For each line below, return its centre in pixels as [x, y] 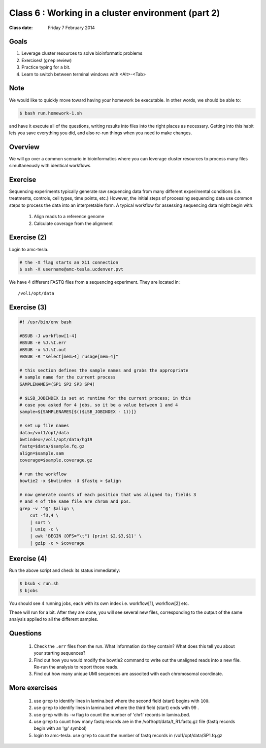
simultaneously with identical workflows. [50, 166]
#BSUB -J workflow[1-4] [48, 336]
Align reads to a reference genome [69, 217]
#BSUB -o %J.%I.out [43, 350]
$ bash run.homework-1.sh [51, 113]
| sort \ [40, 522]
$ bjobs [29, 590]
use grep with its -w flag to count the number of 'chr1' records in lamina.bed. [112, 714]
